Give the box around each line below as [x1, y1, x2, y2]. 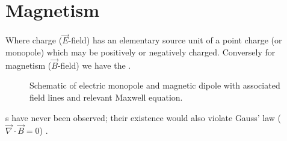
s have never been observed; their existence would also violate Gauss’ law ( [5, 111, 281, 124]
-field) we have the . [57, 58, 131, 71]
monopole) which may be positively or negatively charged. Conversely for [5, 45, 276, 58]
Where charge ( [5, 34, 63, 46]
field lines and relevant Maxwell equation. [29, 90, 183, 103]
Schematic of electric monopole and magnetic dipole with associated [29, 79, 280, 92]
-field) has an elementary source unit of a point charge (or [68, 34, 282, 46]
